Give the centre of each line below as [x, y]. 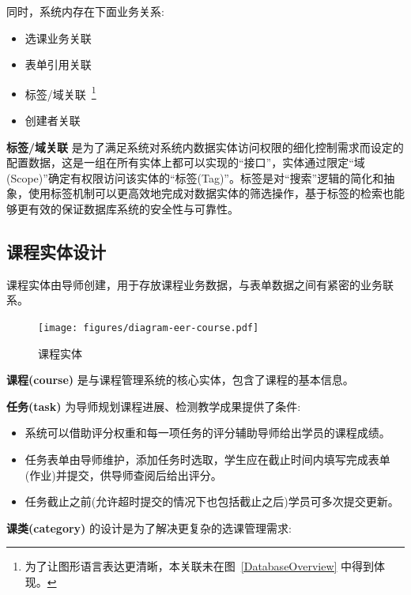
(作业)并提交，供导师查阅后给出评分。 [123, 474]
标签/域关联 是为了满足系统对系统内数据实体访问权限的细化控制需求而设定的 [205, 147]
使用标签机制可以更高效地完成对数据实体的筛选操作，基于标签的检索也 [211, 193]
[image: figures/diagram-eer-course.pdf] [149, 328]
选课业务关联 [58, 38]
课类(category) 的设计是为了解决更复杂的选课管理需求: [149, 527]
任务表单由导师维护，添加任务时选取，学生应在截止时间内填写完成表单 [207, 459]
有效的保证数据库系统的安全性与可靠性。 [133, 209]
